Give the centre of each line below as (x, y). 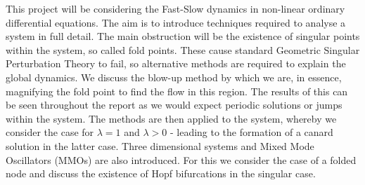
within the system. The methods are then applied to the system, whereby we (171, 118)
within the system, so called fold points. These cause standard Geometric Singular (183, 49)
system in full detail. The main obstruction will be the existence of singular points (183, 36)
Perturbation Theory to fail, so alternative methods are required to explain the (176, 63)
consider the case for (50, 132)
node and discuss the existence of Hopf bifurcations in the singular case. (161, 173)
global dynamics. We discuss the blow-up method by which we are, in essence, (174, 77)
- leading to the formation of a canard (251, 132)
